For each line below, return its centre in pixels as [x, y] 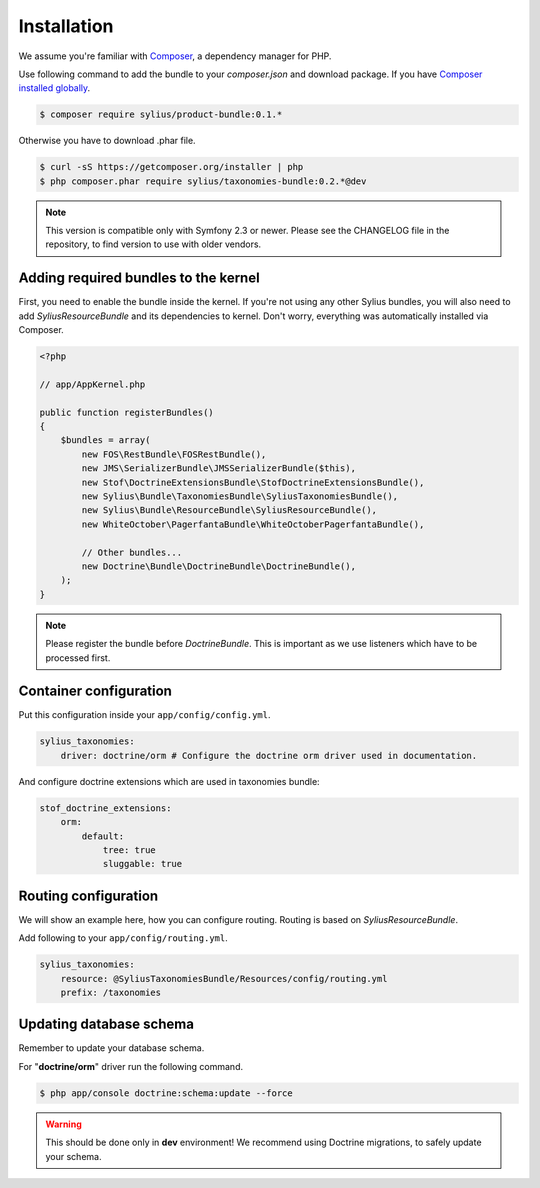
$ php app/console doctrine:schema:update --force [166, 1093]
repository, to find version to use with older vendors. [153, 244]
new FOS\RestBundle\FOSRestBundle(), [174, 454]
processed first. [78, 657]
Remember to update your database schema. [111, 1048]
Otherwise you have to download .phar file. [107, 141]
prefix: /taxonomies [111, 992]
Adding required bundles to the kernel [139, 278]
